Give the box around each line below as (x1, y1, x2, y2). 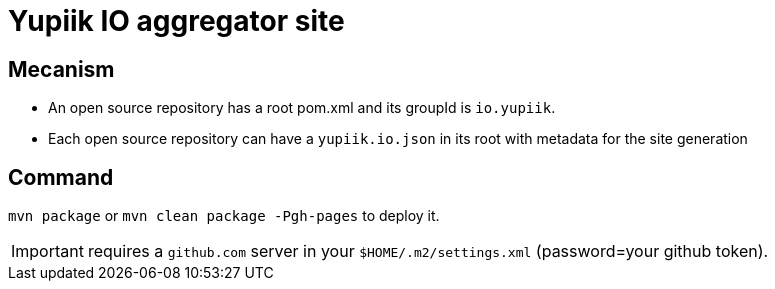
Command (8, 164, 114, 190)
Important (11, 241, 84, 262)
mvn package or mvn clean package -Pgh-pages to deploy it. (8, 207, 440, 225)
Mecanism (8, 56, 115, 82)
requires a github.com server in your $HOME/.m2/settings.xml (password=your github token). (87, 241, 769, 262)
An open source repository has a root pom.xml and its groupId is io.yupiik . (48, 99, 556, 117)
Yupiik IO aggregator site (8, 4, 345, 38)
